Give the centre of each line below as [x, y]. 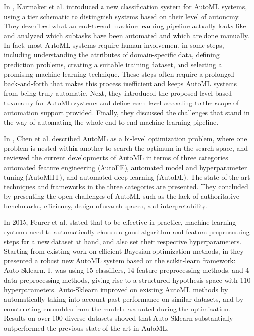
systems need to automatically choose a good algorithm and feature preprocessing [127, 232]
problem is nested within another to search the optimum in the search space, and [126, 148]
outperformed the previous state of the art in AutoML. [87, 328]
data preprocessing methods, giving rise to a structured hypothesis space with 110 [127, 280]
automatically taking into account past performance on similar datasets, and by [124, 299]
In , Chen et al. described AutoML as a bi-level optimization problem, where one [126, 138]
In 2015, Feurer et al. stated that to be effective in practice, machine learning [120, 222]
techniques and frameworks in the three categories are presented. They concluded [126, 186]
